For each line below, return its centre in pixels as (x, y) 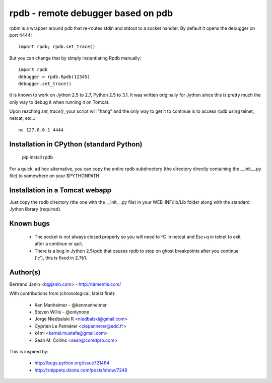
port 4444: (21, 35)
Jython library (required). (35, 209)
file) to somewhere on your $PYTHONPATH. (55, 176)
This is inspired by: (29, 351)
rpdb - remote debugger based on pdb (91, 13)
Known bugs (30, 224)
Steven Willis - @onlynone (62, 312)
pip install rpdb (37, 157)
